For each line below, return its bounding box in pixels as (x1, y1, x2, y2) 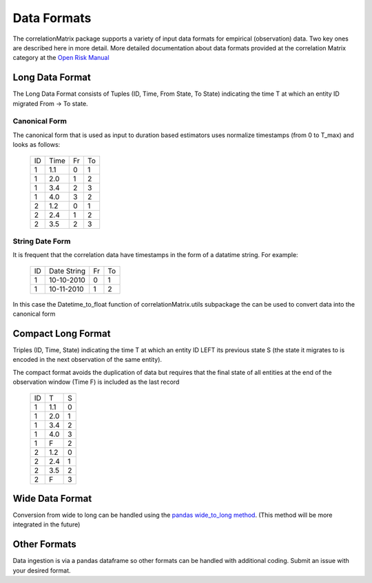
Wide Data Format (12, 493, 92, 504)
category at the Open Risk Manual (12, 54, 110, 62)
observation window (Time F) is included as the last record (12, 378, 180, 386)
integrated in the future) (12, 520, 81, 529)
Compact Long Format (12, 327, 111, 339)
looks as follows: (12, 141, 61, 149)
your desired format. (12, 566, 72, 575)
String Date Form (12, 236, 71, 246)
